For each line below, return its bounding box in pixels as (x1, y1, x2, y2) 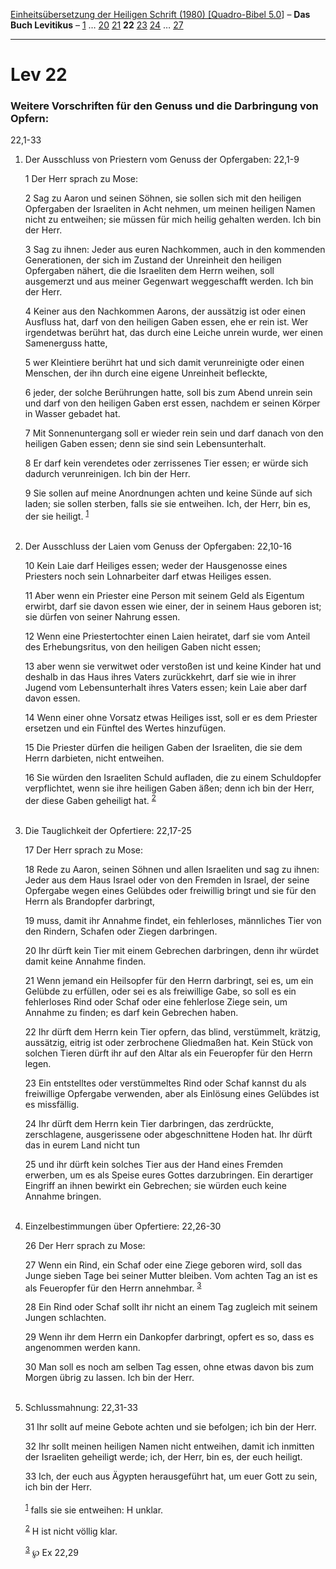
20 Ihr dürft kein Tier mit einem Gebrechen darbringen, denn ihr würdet (24, 944, 319, 956)
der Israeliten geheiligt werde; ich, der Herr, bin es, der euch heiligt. (24, 1451, 303, 1463)
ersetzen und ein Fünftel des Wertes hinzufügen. (24, 722, 227, 734)
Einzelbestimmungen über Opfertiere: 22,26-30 (24, 1220, 222, 1232)
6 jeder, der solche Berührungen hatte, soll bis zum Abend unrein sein (24, 387, 313, 399)
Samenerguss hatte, (24, 337, 108, 349)
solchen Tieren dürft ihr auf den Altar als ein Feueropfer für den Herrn (24, 1047, 313, 1059)
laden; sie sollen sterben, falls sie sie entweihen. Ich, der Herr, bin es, (24, 498, 311, 510)
